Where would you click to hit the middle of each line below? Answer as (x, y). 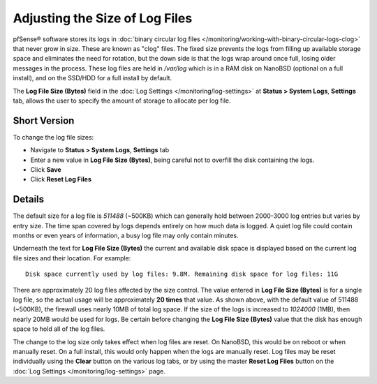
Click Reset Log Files (61, 179)
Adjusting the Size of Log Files (103, 18)
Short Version (44, 120)
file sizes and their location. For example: (72, 258)
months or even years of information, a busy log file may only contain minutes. (126, 236)
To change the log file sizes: (53, 137)
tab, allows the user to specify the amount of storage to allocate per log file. (122, 101)
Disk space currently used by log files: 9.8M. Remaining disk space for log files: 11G (182, 274)
